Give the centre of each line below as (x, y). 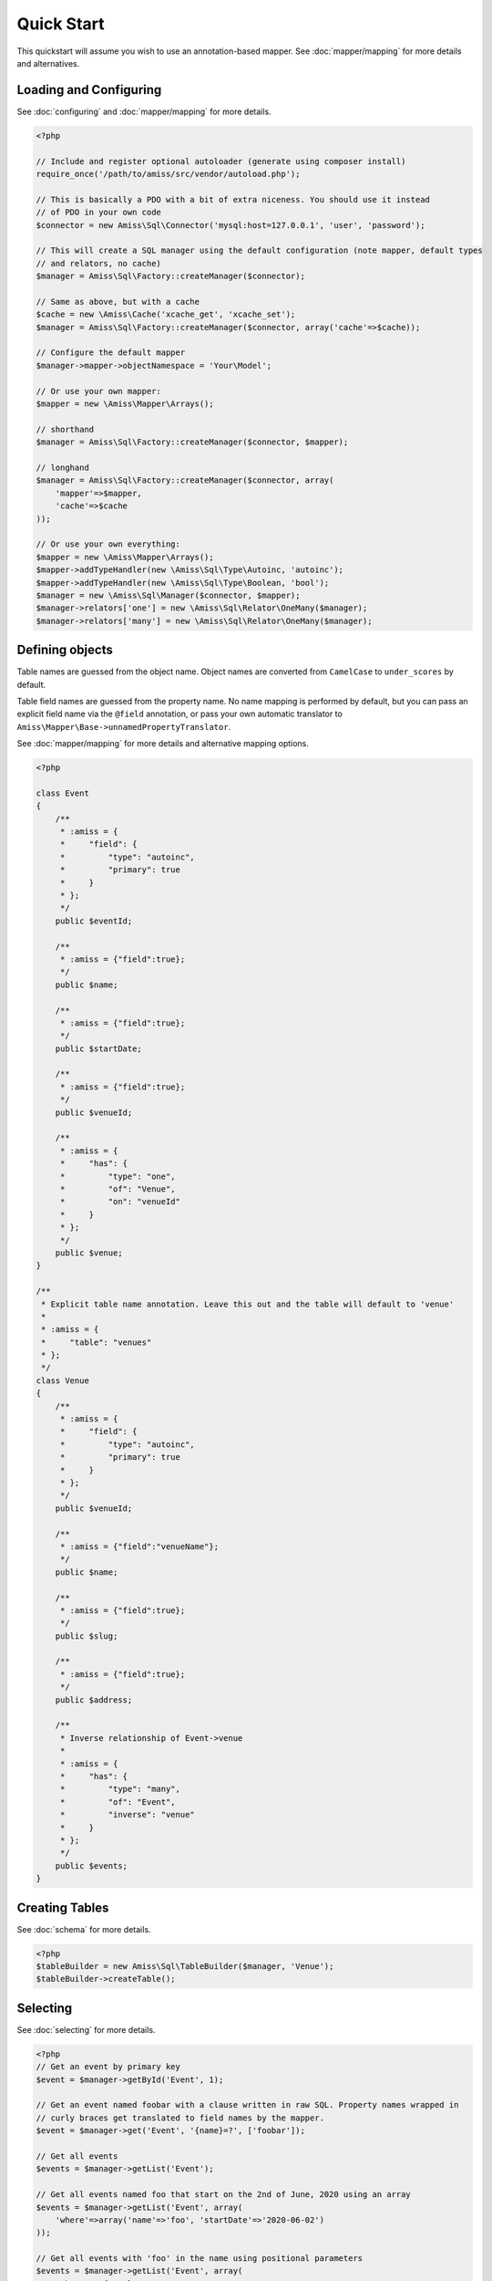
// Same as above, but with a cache (118, 302)
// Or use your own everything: (108, 544)
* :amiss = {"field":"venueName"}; (139, 1546)
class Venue (63, 1380)
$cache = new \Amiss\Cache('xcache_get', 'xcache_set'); (166, 314)
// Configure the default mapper (111, 353)
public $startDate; (99, 1048)
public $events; (91, 1865)
